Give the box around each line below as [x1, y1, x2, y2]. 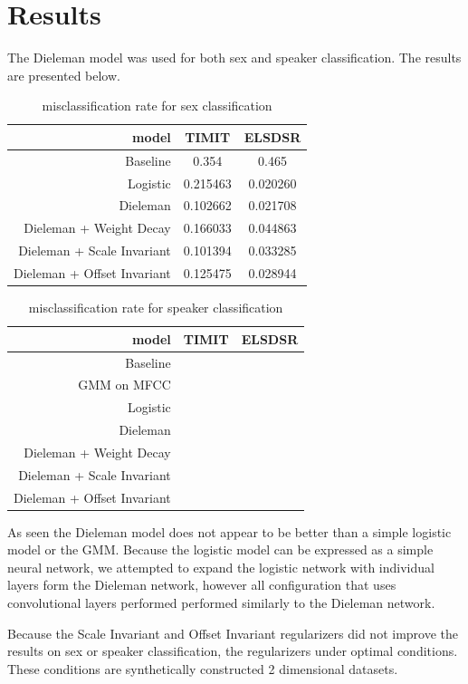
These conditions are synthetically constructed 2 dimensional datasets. [7, 659, 398, 678]
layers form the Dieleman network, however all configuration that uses [7, 575, 396, 594]
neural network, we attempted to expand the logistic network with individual [7, 557, 435, 576]
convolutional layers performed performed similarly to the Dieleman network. [7, 593, 435, 612]
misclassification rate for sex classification [42, 96, 272, 115]
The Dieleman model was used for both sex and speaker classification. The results [7, 48, 462, 67]
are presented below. [7, 65, 120, 84]
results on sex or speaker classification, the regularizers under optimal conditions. [7, 641, 458, 660]
